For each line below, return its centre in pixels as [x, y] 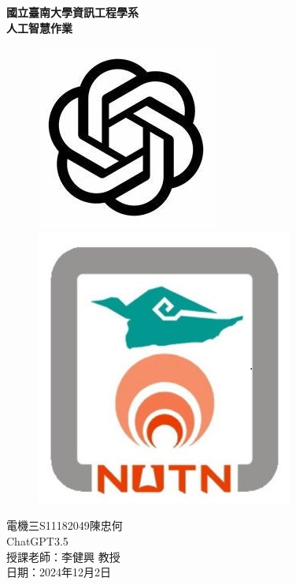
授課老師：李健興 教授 [63, 556]
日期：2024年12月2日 [59, 572]
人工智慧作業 [39, 27]
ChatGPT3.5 [37, 540]
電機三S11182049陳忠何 [65, 525]
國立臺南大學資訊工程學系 [72, 12]
